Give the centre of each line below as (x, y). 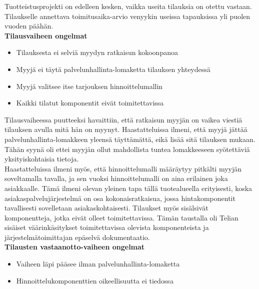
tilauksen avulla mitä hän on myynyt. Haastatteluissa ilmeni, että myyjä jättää (126, 129)
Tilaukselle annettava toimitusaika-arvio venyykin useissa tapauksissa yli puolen (127, 16)
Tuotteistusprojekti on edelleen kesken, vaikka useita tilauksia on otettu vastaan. (128, 6)
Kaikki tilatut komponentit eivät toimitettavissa (90, 103)
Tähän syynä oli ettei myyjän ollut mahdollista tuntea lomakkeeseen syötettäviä (127, 149)
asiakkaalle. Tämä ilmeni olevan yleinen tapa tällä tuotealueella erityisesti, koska (128, 188)
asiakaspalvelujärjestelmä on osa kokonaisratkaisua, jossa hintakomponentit (120, 198)
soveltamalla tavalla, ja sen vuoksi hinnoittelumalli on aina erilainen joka (116, 178)
